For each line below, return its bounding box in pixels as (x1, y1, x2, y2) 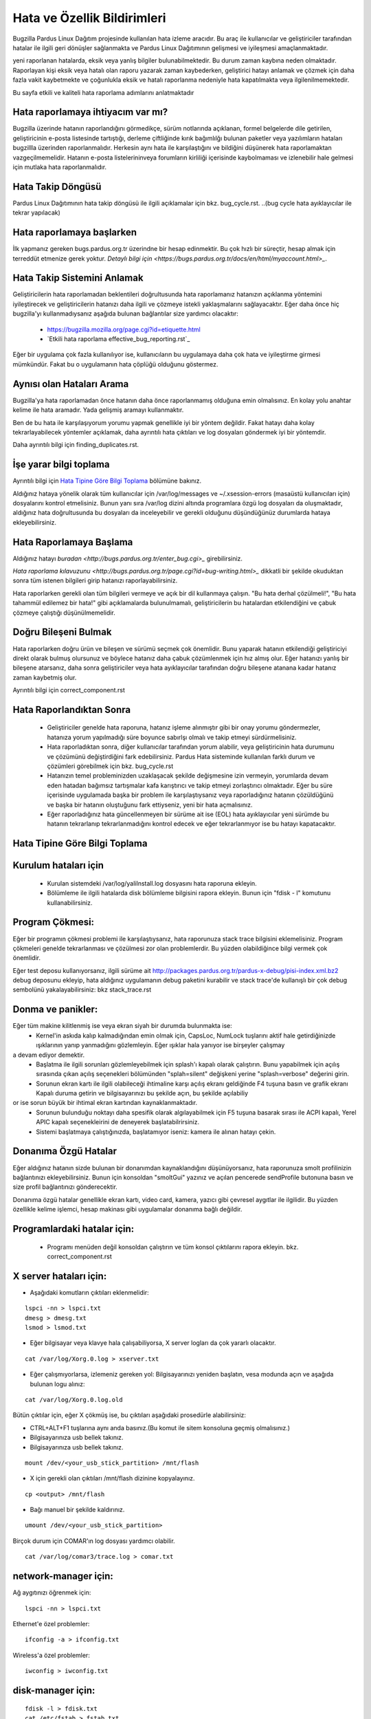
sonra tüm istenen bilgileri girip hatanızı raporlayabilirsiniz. (12, 576, 178, 584)
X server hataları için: (12, 1270, 107, 1282)
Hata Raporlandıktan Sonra (12, 703, 131, 715)
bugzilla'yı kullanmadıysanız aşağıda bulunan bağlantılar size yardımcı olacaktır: (12, 309, 238, 318)
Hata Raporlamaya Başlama (12, 536, 133, 548)
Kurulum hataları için (12, 859, 104, 871)
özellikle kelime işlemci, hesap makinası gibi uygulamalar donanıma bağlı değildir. (12, 1205, 243, 1214)
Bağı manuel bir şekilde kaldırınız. (30, 1506, 125, 1514)
